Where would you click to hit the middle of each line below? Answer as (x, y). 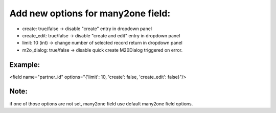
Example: (25, 65)
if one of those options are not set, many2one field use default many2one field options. (101, 104)
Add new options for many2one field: (90, 13)
